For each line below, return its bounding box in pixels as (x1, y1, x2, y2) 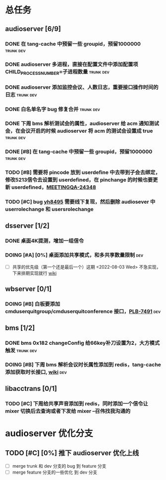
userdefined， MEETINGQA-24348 (11, 184, 97, 191)
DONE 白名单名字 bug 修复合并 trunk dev (5, 106, 101, 112)
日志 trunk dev (5, 91, 37, 98)
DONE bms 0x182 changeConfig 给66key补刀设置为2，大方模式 (5, 339, 160, 346)
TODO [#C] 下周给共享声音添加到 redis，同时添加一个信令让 (5, 400, 149, 407)
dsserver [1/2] (5, 221, 50, 230)
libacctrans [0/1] (5, 384, 57, 393)
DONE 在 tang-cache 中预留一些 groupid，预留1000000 (5, 40, 141, 47)
